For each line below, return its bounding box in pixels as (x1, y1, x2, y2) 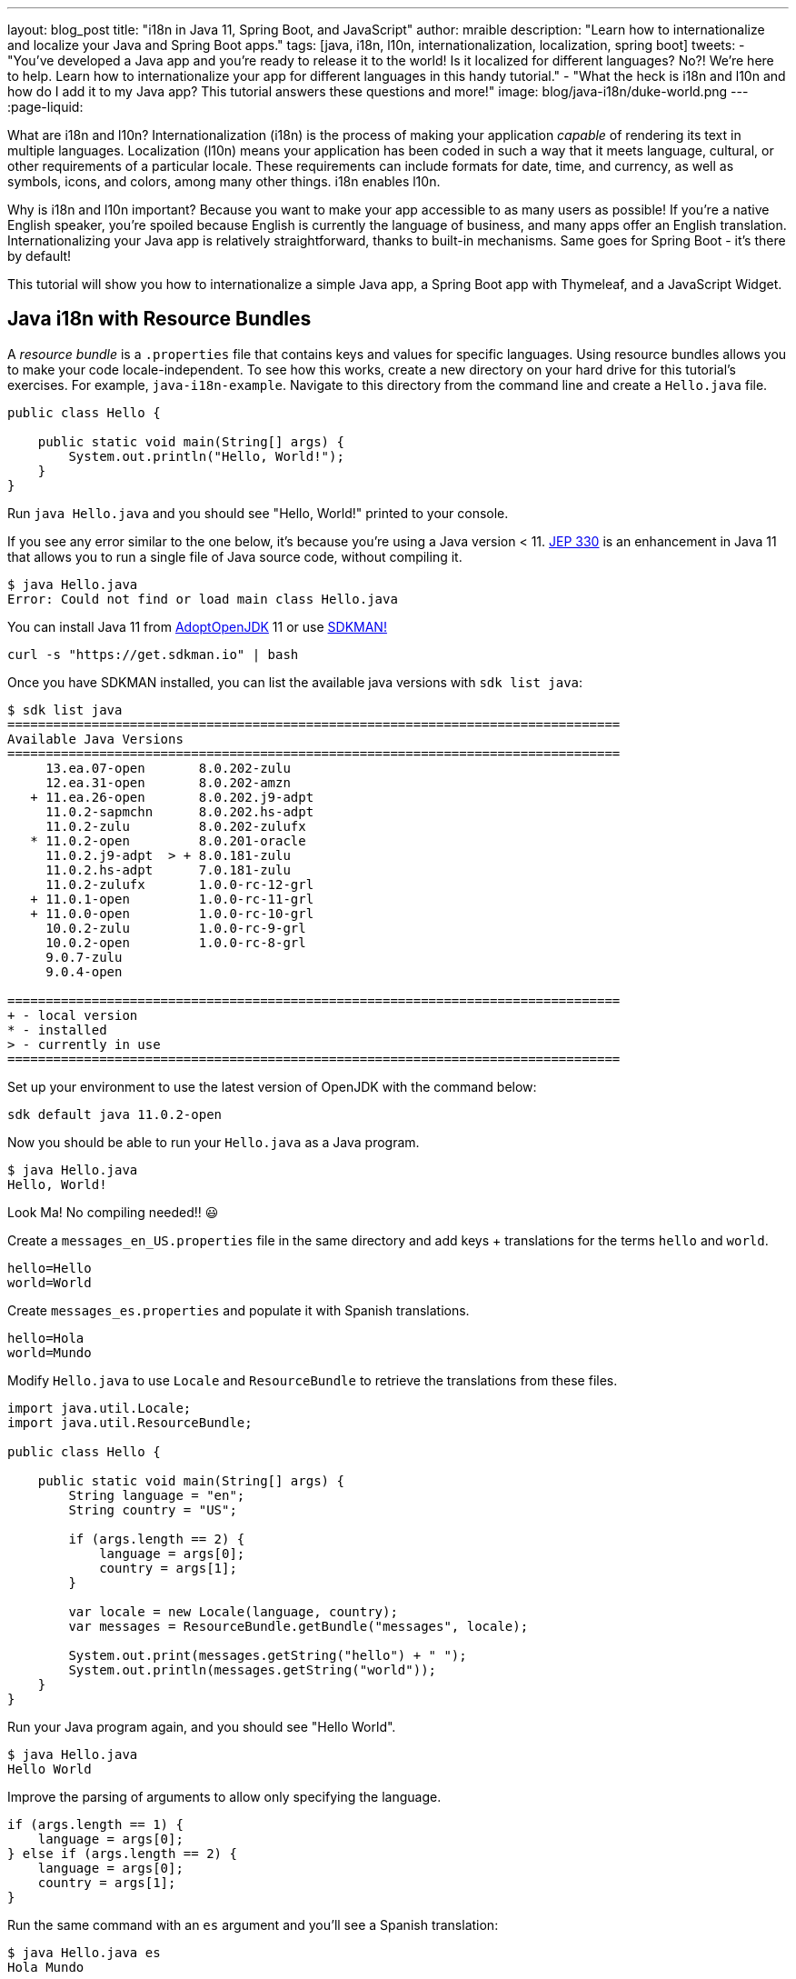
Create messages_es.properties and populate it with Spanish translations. (7, 1302, 470, 1318)
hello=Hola (7, 1330, 85, 1345)
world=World (7, 1274, 92, 1290)
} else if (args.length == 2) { (7, 1845, 237, 1861)
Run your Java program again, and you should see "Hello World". (7, 1718, 396, 1734)
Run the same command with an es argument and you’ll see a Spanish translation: (7, 1916, 499, 1933)
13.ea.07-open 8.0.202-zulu (45, 760, 291, 775)
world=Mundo (7, 1344, 92, 1360)
